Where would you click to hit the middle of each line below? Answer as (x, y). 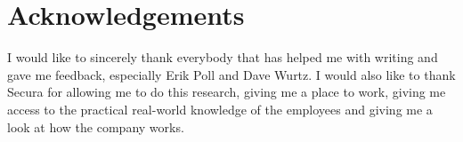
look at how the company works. (96, 126)
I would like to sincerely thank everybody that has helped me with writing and (223, 57)
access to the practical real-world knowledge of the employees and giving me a (220, 109)
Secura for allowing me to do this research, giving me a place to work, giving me (227, 92)
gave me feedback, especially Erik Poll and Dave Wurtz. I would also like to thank (231, 74)
